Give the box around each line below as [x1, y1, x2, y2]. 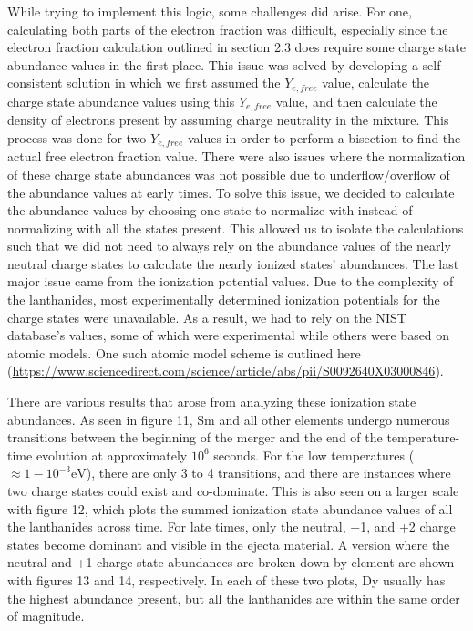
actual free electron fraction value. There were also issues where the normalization [7, 147, 466, 166]
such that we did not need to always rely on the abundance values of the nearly [7, 236, 451, 255]
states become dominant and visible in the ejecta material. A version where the [7, 534, 450, 553]
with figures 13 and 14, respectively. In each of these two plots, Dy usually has [7, 570, 446, 589]
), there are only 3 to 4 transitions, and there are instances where [86, 463, 451, 482]
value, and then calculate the [275, 91, 437, 110]
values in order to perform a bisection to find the [187, 128, 461, 147]
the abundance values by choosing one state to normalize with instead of [7, 201, 413, 220]
